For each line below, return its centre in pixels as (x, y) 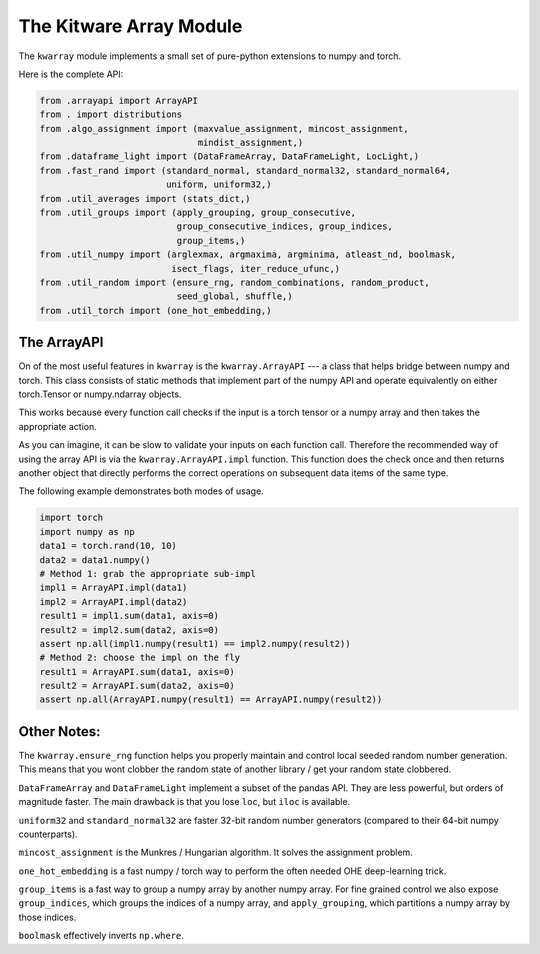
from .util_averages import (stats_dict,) (145, 198)
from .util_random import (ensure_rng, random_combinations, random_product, (234, 282)
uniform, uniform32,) (218, 184)
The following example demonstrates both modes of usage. (141, 491)
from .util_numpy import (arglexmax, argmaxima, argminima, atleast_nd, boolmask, (248, 254)
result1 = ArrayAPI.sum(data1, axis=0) (137, 671)
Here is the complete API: (71, 74)
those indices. (47, 917)
